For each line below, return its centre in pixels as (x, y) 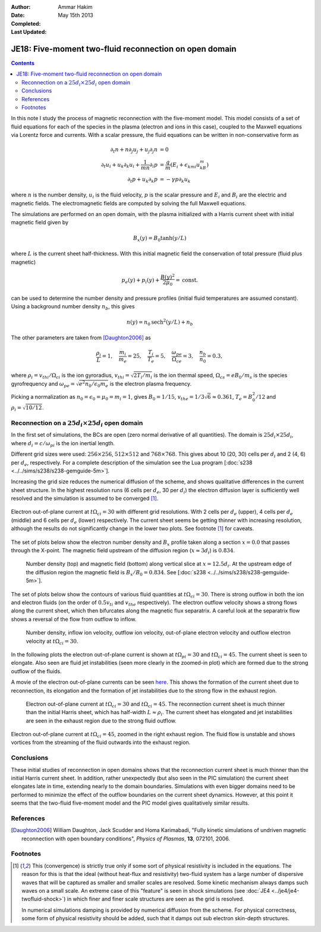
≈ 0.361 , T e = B (232, 397)
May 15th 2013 (75, 15)
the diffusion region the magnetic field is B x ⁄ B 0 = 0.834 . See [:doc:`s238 (116, 573)
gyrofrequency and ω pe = (43, 384)
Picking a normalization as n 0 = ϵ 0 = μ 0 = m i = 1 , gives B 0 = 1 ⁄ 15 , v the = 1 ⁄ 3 (108, 397)
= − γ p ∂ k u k (175, 180)
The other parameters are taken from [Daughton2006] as (81, 338)
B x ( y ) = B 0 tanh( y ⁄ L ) (160, 239)
